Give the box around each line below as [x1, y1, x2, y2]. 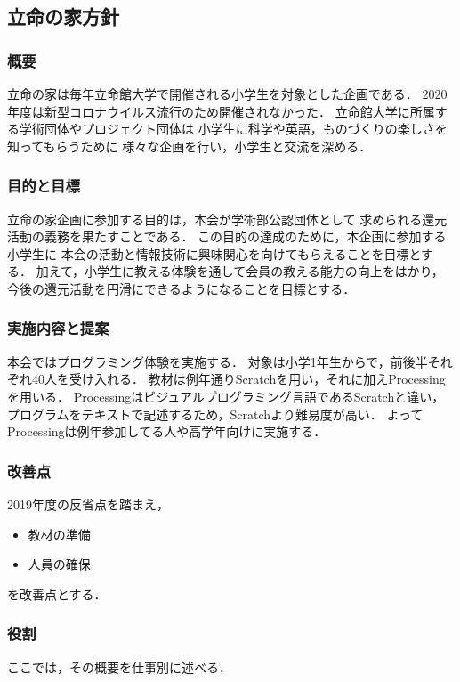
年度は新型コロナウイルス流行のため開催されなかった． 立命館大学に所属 [7, 101, 435, 120]
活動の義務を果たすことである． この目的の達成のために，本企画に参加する [7, 227, 447, 246]
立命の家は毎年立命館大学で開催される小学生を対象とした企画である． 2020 [7, 85, 448, 102]
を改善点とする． [7, 584, 107, 603]
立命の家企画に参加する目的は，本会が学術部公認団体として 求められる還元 [7, 209, 448, 228]
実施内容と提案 [7, 317, 109, 339]
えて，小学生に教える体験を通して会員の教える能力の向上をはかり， [48, 262, 444, 280]
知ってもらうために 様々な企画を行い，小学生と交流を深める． [7, 136, 372, 155]
